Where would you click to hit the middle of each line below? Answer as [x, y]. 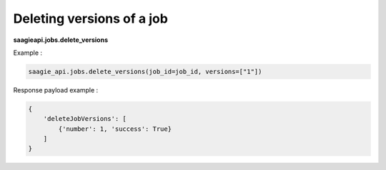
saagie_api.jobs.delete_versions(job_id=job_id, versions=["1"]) [145, 71]
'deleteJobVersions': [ [85, 119]
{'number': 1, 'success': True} [115, 129]
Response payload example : [56, 90]
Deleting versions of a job [90, 18]
